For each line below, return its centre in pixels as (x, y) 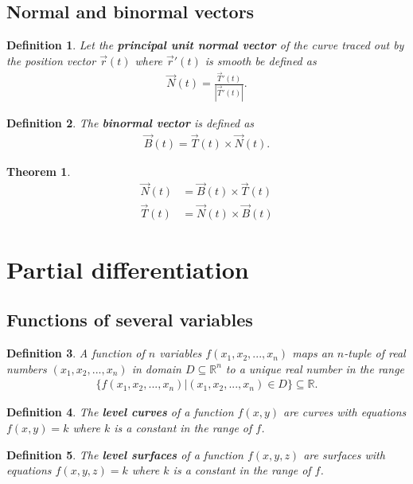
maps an (313, 353)
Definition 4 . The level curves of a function (120, 412)
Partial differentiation (128, 269)
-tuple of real (375, 353)
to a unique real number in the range (315, 368)
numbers (27, 368)
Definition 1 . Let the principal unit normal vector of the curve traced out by (205, 45)
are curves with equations (345, 412)
